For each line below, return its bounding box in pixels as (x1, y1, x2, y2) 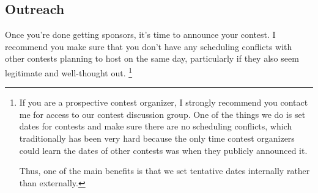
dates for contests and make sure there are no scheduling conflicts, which (19, 120, 292, 133)
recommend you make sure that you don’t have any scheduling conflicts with (5, 40, 292, 53)
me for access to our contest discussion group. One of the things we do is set (19, 107, 306, 120)
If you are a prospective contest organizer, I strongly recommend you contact (19, 96, 308, 109)
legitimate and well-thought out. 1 (5, 64, 133, 79)
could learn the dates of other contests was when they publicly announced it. (19, 144, 308, 156)
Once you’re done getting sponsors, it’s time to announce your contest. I (5, 28, 276, 41)
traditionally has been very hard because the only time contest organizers (19, 132, 295, 145)
